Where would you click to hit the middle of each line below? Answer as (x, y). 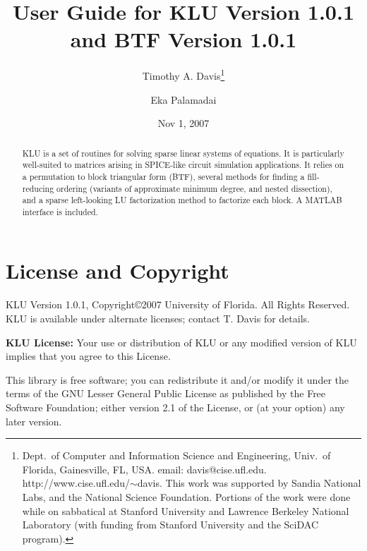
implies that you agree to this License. (88, 356)
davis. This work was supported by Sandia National (249, 483)
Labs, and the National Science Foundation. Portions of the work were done (186, 496)
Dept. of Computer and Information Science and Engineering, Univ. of (176, 455)
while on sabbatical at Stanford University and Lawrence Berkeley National (186, 510)
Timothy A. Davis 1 (183, 74)
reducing (38, 188)
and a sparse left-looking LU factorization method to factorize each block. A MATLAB (182, 200)
